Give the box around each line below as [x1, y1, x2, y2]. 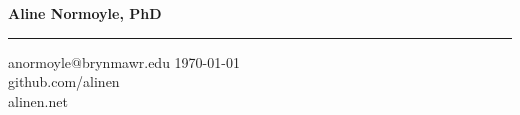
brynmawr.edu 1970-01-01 [81, 51, 240, 72]
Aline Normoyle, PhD [8, 3, 162, 23]
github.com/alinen [8, 71, 120, 92]
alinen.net [8, 90, 68, 111]
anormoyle [8, 51, 72, 72]
